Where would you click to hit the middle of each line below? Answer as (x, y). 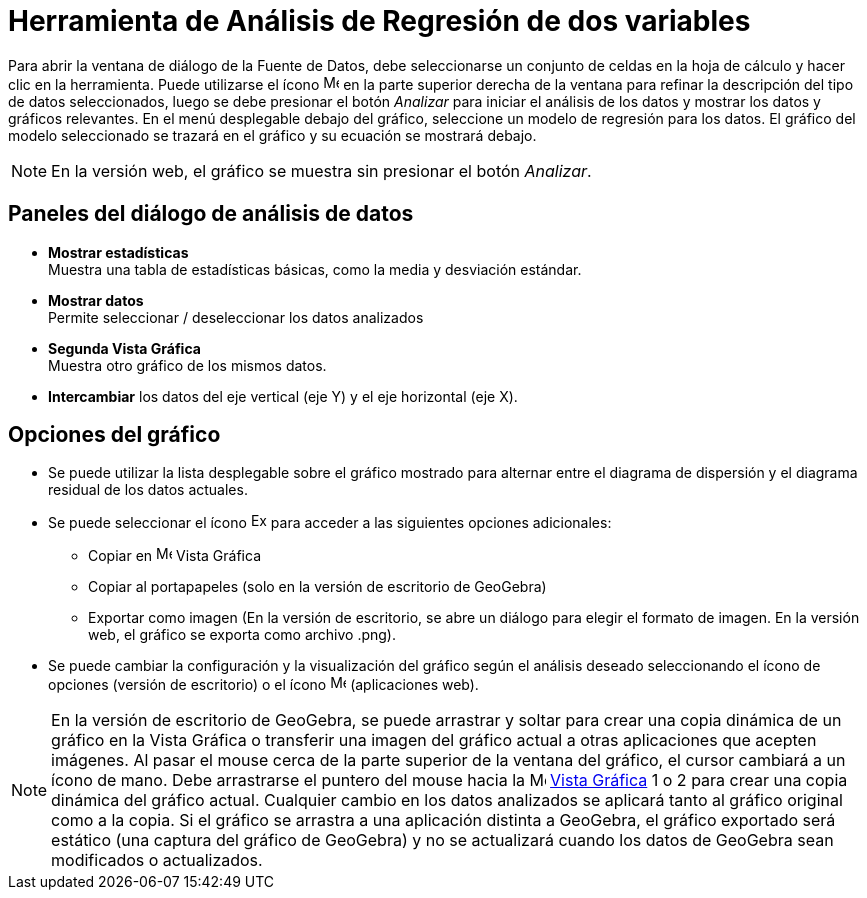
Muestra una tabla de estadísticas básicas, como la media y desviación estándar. (315, 269)
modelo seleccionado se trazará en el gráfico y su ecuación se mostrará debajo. (272, 135)
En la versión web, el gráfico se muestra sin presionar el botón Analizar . (321, 170)
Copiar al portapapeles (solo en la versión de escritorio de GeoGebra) (317, 587)
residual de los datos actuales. (148, 490)
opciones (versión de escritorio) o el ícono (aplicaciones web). (263, 685)
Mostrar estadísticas (118, 252)
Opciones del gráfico (114, 435)
